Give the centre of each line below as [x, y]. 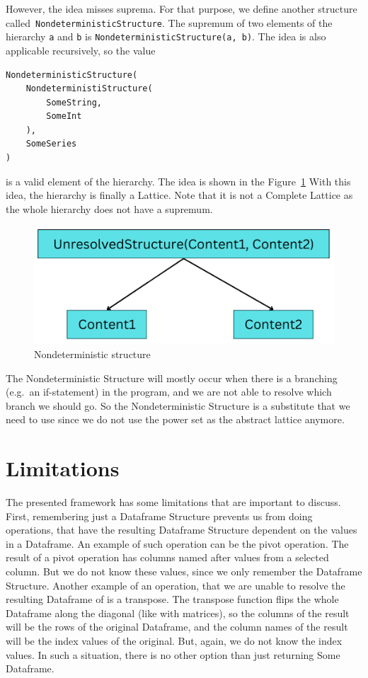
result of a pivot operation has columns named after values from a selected [167, 557]
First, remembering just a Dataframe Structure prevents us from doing [159, 516]
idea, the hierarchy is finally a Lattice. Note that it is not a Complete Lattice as [179, 195]
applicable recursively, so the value [81, 50]
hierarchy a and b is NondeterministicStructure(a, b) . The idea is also [166, 36]
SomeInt [64, 116]
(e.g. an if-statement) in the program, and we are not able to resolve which [169, 392]
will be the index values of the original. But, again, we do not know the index [174, 640]
